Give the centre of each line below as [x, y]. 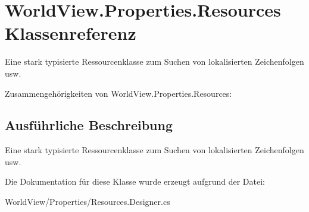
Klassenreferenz [71, 33]
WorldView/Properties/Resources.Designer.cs [88, 202]
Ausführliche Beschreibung [89, 125]
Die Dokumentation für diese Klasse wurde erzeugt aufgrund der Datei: [135, 181]
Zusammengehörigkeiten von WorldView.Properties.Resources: [118, 93]
